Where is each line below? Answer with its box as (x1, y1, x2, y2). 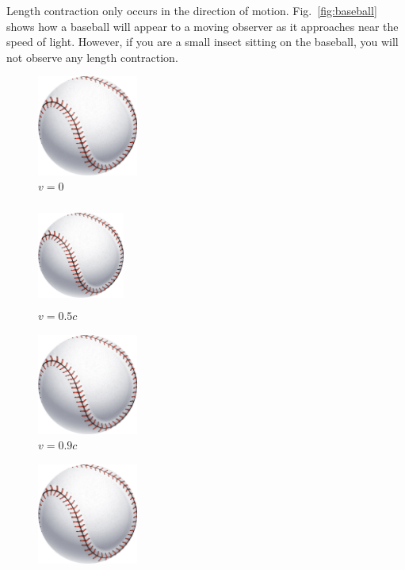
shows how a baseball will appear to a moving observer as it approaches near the (6, 17, 399, 34)
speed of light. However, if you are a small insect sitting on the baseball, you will (6, 33, 399, 50)
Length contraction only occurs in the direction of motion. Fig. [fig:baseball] (6, 2, 377, 18)
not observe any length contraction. (6, 48, 178, 65)
